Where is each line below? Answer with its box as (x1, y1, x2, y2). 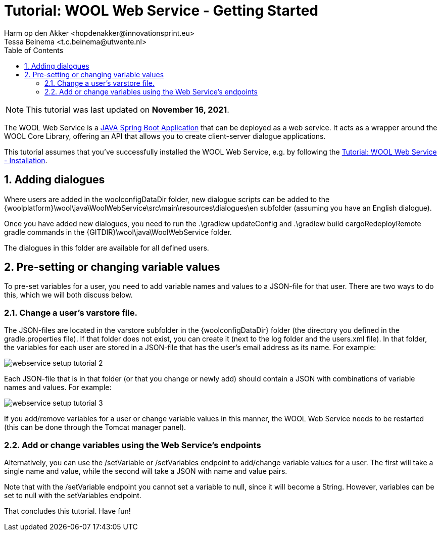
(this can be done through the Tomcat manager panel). (4, 423, 186, 432)
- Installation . (4, 156, 47, 165)
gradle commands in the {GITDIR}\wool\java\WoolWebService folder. (4, 227, 232, 236)
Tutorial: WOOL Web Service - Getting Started (4, 2, 318, 19)
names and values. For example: (4, 383, 112, 392)
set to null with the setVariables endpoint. (4, 491, 141, 500)
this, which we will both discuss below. (4, 290, 133, 300)
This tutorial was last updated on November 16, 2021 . (26, 104, 229, 115)
